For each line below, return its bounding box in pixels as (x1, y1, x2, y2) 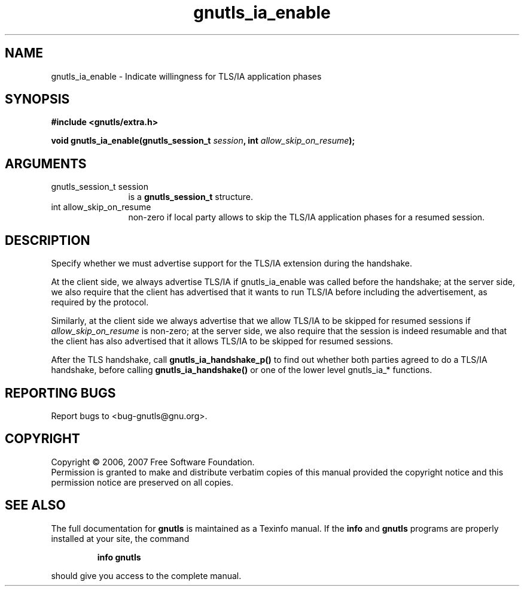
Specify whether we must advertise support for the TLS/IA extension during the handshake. (51, 258, 412, 269)
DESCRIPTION (5, 232, 90, 248)
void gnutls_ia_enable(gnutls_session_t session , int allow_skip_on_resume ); (51, 135, 355, 146)
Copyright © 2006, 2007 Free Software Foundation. (51, 456, 255, 467)
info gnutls (97, 551, 141, 562)
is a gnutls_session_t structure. (128, 192, 253, 202)
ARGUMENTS (5, 156, 87, 171)
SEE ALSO (5, 498, 66, 513)
